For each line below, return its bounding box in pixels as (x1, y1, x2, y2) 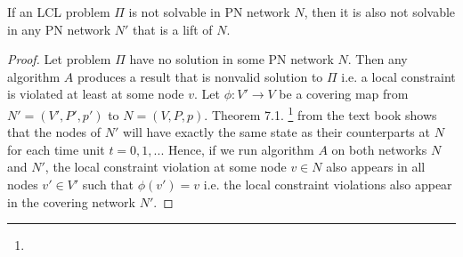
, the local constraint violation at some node (45, 157, 287, 176)
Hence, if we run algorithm (167, 140, 314, 158)
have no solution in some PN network (129, 50, 334, 68)
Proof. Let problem (7, 50, 111, 68)
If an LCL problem (7, 3, 110, 20)
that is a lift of (133, 20, 213, 38)
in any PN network (7, 20, 111, 38)
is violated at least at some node (7, 84, 184, 103)
